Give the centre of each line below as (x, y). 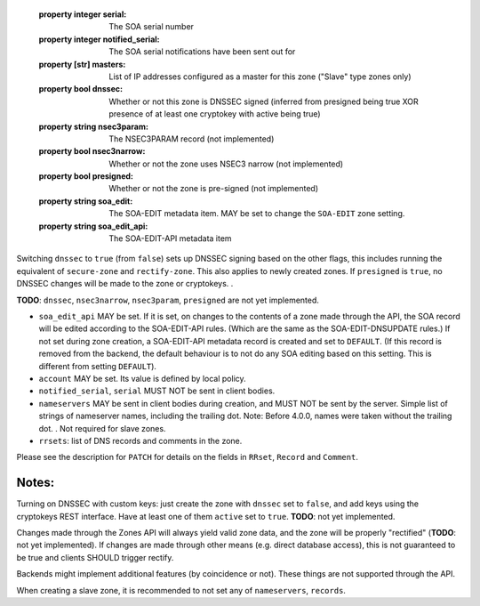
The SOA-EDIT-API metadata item (170, 238)
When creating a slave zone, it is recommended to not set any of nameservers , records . (181, 590)
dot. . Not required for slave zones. (102, 428)
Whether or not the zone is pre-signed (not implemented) (214, 189)
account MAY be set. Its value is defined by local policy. (142, 378)
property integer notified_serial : (99, 39)
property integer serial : (83, 14)
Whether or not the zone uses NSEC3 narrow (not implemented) (226, 164)
